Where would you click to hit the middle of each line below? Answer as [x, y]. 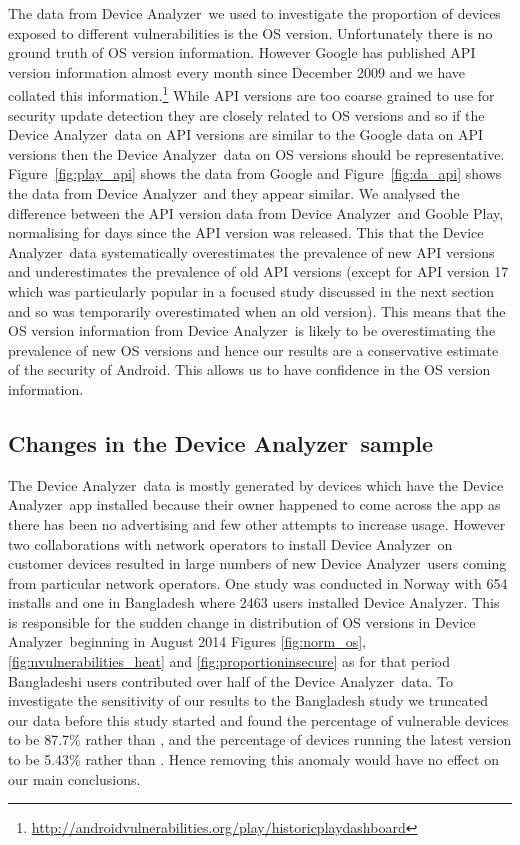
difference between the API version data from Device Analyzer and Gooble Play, [256, 212]
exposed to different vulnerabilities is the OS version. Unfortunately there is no [250, 32]
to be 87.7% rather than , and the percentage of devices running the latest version [260, 739]
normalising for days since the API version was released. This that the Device [246, 232]
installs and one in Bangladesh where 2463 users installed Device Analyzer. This [254, 602]
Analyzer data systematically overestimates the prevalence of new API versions [251, 251]
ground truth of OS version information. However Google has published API [242, 52]
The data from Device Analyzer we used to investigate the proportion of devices [254, 13]
